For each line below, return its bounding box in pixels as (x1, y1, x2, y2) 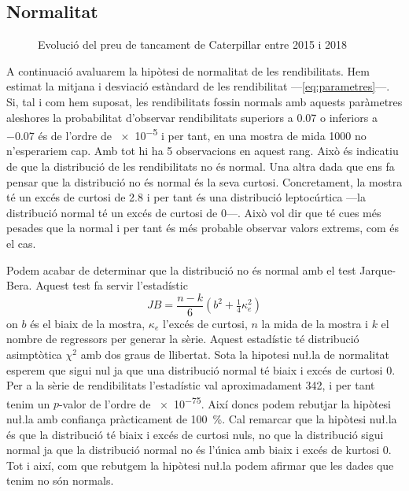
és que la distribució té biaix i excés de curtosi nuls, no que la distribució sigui (6, 426, 384, 442)
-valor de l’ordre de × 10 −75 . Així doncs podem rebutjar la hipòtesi (58, 393, 392, 412)
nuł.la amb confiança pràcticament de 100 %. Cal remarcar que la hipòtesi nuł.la (6, 411, 397, 427)
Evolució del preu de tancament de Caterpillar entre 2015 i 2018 (38, 36, 348, 53)
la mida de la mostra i (261, 315, 368, 331)
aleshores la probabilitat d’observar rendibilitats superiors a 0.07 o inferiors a (6, 109, 378, 125)
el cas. (6, 234, 36, 251)
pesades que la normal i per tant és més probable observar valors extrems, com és (6, 220, 399, 236)
